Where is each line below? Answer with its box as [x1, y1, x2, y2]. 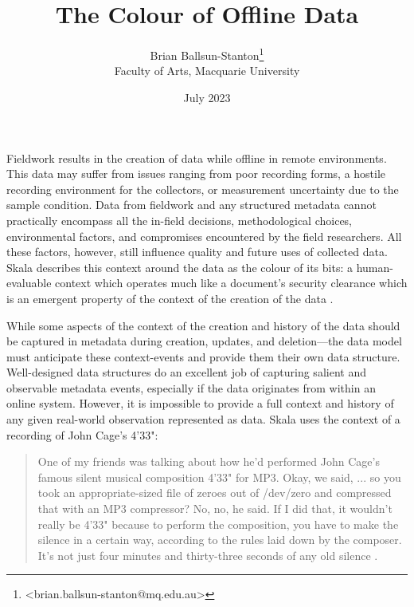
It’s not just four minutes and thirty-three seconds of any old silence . [37, 546, 378, 563]
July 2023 [183, 89, 231, 105]
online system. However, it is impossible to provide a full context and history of [6, 395, 394, 412]
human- [356, 258, 393, 275]
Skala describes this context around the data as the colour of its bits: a [6, 258, 353, 275]
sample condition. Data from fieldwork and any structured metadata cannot [6, 196, 377, 213]
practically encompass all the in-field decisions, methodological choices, [6, 211, 353, 228]
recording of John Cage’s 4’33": [6, 426, 158, 443]
